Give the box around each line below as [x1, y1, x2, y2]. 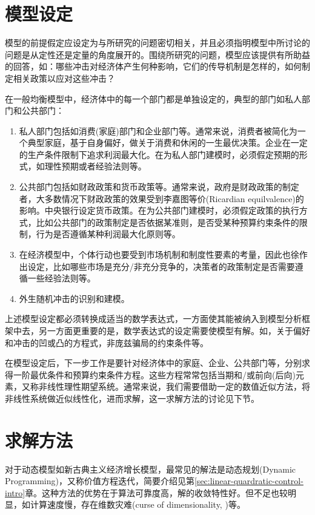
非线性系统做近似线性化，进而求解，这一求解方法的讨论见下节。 [5, 392, 259, 404]
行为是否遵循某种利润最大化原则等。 [36, 228, 181, 240]
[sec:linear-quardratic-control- [194, 474, 303, 487]
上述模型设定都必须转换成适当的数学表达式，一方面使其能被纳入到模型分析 [5, 312, 302, 325]
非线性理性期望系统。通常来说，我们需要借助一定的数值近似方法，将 [38, 380, 310, 393]
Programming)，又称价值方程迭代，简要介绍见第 [5, 474, 194, 487]
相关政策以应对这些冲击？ [13, 71, 115, 84]
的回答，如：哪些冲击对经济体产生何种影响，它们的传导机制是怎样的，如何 [5, 60, 302, 73]
